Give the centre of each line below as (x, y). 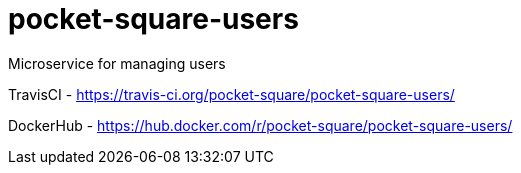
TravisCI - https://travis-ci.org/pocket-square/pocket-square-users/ (231, 94)
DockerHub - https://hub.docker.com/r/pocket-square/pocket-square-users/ (260, 125)
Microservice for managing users (117, 63)
